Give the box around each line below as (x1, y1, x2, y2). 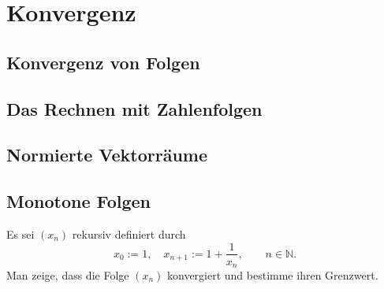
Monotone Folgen (6, 189, 151, 213)
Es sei (6, 225, 35, 242)
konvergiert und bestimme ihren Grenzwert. (166, 267, 378, 283)
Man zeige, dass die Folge (6, 267, 129, 283)
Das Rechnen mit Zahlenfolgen (6, 96, 263, 120)
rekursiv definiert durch (72, 225, 186, 242)
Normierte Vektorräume (6, 143, 208, 167)
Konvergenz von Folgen (6, 50, 200, 74)
